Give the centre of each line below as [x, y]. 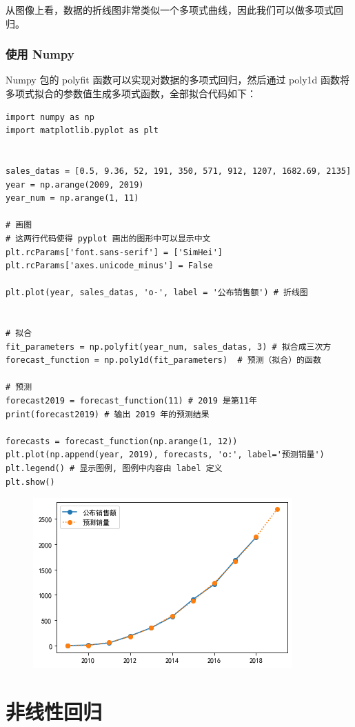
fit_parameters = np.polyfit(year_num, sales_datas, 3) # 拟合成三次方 [169, 347]
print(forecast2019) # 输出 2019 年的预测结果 [108, 414]
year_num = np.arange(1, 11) [72, 198]
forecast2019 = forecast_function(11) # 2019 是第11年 [131, 401]
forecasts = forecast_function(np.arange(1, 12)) [122, 441]
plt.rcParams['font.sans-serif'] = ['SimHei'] [114, 252]
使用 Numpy [40, 54]
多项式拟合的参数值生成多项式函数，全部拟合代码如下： [131, 93]
